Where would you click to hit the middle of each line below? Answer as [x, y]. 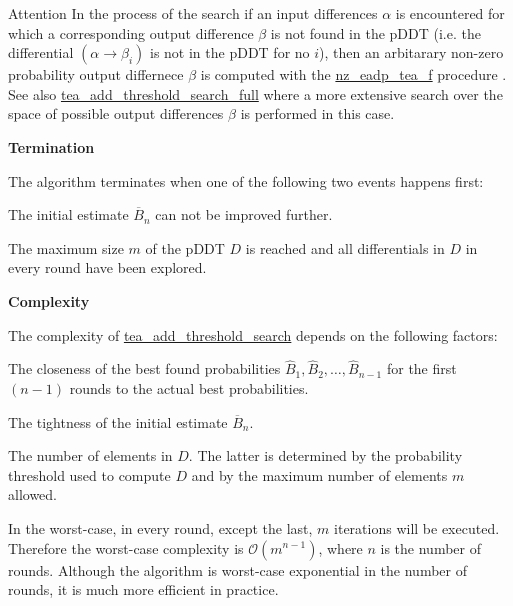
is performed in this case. [317, 113]
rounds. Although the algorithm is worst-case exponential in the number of [237, 569]
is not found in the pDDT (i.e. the [375, 32]
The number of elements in [90, 455]
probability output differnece [96, 74]
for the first [421, 368]
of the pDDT [185, 247]
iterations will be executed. [417, 527]
